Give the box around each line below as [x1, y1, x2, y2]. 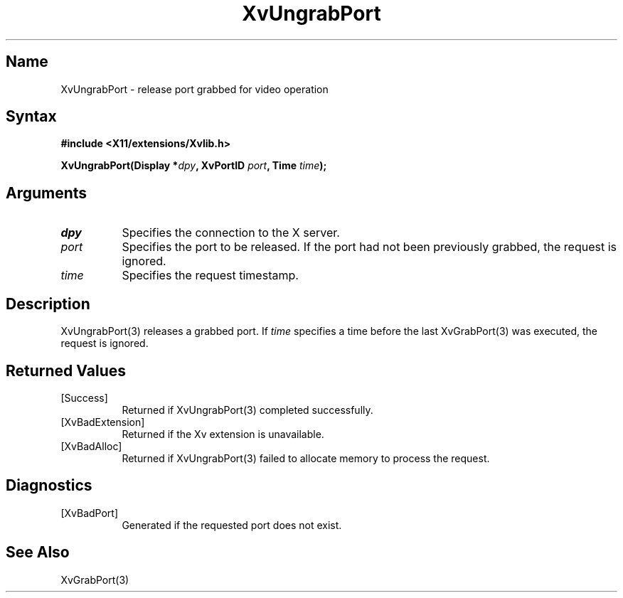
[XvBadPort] [60, 506, 119, 519]
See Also [6, 543, 70, 562]
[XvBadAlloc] [60, 439, 122, 452]
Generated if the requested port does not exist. [122, 518, 342, 531]
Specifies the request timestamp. [122, 268, 299, 283]
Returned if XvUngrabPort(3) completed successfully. [122, 403, 373, 416]
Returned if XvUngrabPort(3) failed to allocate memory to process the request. [122, 452, 490, 464]
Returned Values [6, 361, 126, 380]
